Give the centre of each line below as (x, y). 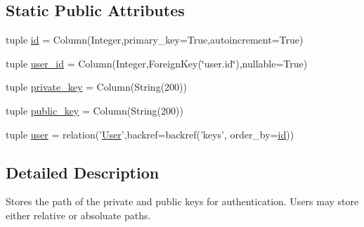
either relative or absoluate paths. (78, 215)
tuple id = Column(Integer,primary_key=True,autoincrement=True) (155, 40)
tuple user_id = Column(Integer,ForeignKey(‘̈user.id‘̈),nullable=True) (157, 63)
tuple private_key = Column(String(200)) (96, 87)
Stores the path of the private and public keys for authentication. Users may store (182, 201)
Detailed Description (83, 172)
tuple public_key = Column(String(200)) (95, 110)
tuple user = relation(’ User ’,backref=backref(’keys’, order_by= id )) (150, 134)
